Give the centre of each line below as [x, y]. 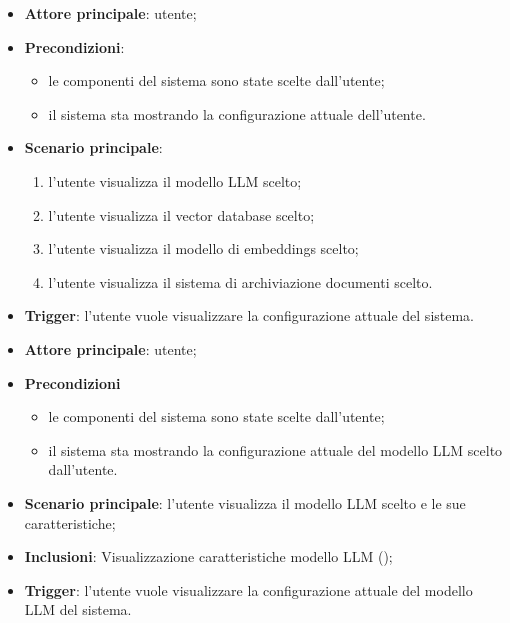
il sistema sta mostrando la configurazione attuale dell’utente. [237, 113]
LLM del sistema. [78, 609]
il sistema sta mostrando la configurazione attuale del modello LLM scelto [275, 449]
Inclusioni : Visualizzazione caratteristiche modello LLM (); [208, 556]
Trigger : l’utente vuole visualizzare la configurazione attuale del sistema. [249, 315]
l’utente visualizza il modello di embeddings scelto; [203, 248]
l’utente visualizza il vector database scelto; [181, 214]
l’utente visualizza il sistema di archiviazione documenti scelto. [240, 281]
